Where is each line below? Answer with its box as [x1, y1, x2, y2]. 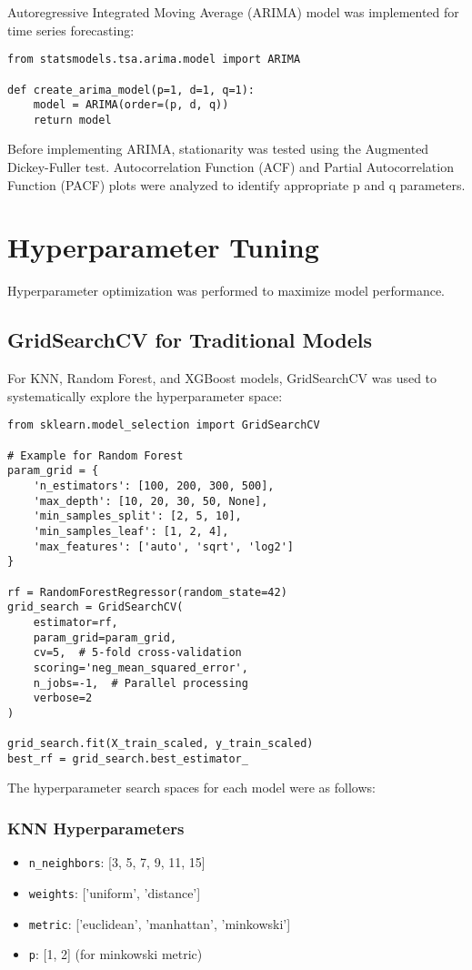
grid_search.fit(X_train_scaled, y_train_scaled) [7, 737, 314, 751]
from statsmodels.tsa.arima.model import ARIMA [7, 53, 301, 66]
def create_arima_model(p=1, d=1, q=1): [7, 83, 256, 96]
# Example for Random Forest [7, 449, 184, 462]
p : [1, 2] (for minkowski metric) [28, 945, 203, 964]
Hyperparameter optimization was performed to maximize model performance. [7, 281, 446, 300]
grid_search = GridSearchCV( [7, 601, 184, 614]
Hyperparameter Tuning [7, 228, 319, 266]
